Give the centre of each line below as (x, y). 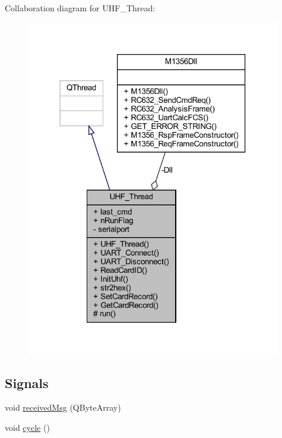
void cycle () (27, 427)
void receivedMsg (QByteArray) (63, 407)
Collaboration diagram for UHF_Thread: (80, 8)
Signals (27, 382)
